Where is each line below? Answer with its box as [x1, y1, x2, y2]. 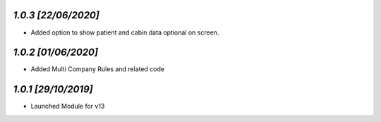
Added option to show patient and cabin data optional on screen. [30, 28, 219, 37]
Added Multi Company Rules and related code [30, 65, 165, 73]
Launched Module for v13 [30, 102, 105, 111]
